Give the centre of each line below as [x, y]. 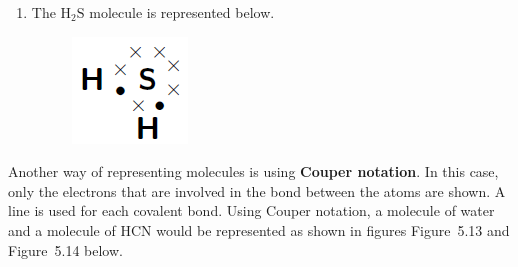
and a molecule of [62, 229]
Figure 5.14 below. [65, 249]
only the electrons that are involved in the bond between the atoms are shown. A [257, 190]
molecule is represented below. [182, 12]
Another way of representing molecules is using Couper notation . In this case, [253, 171]
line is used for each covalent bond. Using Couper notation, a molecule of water [251, 210]
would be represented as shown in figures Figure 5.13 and [333, 229]
